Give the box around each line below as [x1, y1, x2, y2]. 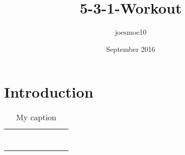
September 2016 [106, 43, 155, 54]
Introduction [4, 82, 94, 102]
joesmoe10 [115, 27, 147, 37]
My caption [16, 111, 57, 123]
